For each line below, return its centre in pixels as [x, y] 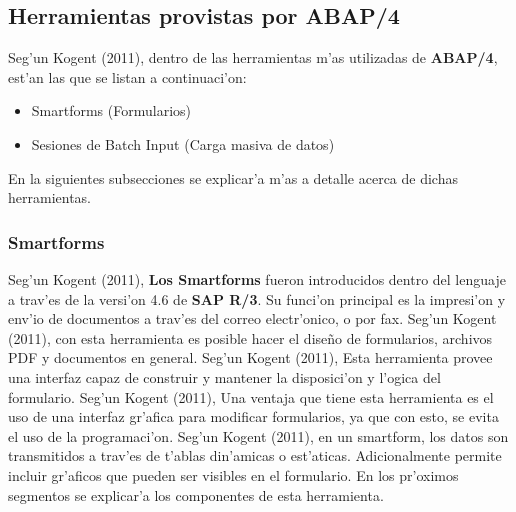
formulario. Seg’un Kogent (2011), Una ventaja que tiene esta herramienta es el [251, 396]
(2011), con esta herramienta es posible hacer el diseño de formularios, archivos [250, 337]
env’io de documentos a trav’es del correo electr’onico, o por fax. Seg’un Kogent [252, 318]
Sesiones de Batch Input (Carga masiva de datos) [183, 143]
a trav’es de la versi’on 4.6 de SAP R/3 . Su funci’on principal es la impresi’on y [257, 298]
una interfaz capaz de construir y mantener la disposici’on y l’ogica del [224, 376]
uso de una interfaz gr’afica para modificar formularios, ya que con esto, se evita [253, 416]
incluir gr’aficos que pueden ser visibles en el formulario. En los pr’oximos [233, 474]
